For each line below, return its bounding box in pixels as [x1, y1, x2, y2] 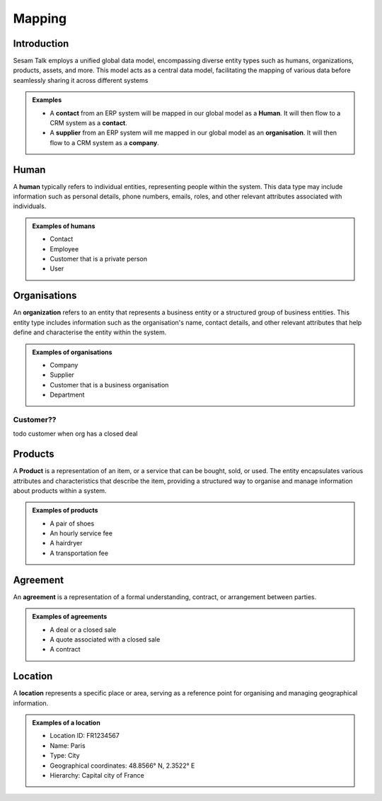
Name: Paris [50, 741, 86, 750]
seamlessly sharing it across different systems [13, 76, 149, 84]
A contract [50, 645, 81, 654]
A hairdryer [50, 539, 83, 547]
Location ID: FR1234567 [50, 732, 120, 740]
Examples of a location [32, 719, 100, 727]
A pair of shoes [50, 519, 95, 528]
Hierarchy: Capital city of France [50, 771, 144, 779]
